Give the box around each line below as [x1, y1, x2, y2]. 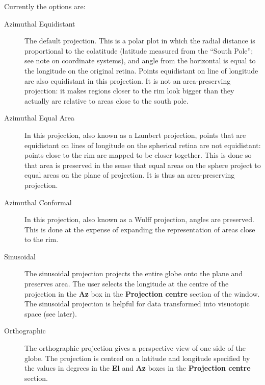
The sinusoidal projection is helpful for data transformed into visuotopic [24, 298, 250, 309]
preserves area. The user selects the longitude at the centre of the [24, 278, 229, 289]
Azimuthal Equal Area [4, 112, 74, 123]
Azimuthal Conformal [4, 197, 72, 207]
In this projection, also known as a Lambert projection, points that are [24, 129, 246, 140]
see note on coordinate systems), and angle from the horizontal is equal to [24, 55, 256, 66]
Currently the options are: [4, 1, 86, 11]
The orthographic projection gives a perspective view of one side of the [24, 343, 246, 353]
